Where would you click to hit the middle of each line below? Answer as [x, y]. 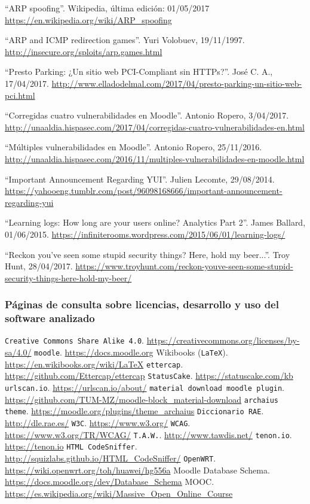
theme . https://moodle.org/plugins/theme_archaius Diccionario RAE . [134, 411]
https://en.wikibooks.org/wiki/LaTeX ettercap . [94, 364]
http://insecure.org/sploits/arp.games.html [84, 51]
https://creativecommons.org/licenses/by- [223, 340]
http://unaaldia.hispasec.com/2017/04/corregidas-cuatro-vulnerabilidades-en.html [155, 127]
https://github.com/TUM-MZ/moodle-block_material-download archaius [142, 399]
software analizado [50, 318]
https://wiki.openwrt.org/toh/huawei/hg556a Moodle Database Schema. [137, 470]
